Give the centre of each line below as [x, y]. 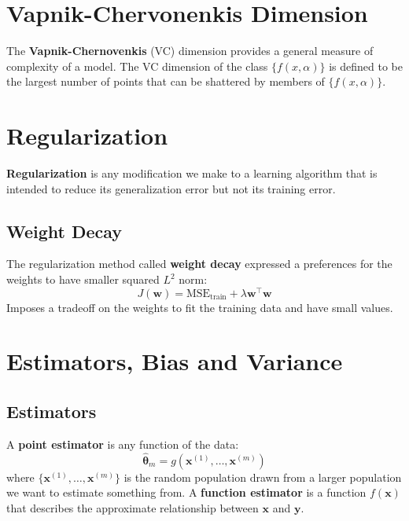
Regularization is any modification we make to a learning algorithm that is [192, 173]
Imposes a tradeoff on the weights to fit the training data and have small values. [200, 307]
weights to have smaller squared [83, 279]
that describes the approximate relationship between [133, 507]
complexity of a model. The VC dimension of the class [137, 66]
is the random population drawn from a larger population [263, 477]
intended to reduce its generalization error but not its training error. [171, 188]
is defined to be [366, 66]
